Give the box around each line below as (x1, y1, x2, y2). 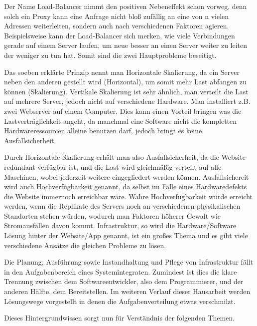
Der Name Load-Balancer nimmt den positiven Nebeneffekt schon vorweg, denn (4, 1, 247, 11)
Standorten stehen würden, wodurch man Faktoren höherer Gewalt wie (4, 210, 221, 221)
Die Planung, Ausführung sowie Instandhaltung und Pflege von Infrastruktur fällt (4, 257, 254, 267)
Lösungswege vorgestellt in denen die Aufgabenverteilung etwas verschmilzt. (4, 296, 236, 306)
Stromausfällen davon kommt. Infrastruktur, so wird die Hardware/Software (4, 220, 237, 231)
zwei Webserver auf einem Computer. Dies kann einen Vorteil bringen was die (4, 105, 242, 116)
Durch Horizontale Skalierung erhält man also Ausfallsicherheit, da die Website (4, 152, 246, 162)
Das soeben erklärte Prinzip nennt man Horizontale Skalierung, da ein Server (4, 66, 240, 77)
